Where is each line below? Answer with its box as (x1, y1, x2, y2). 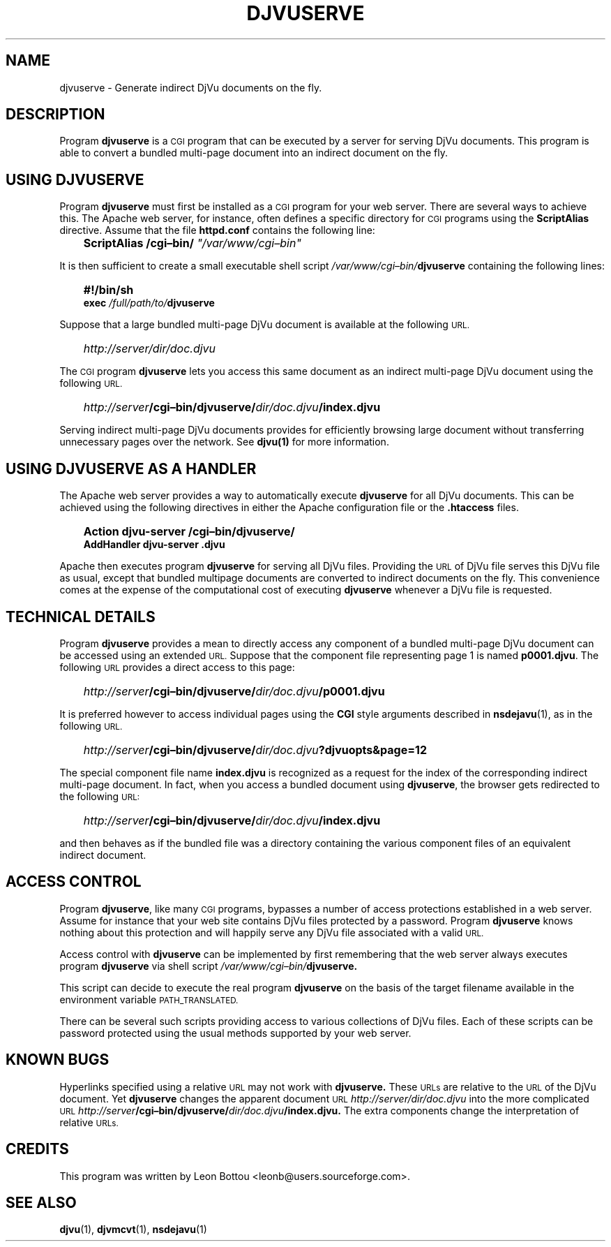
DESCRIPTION (6, 105, 105, 124)
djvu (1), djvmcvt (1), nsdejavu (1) (59, 1223, 207, 1236)
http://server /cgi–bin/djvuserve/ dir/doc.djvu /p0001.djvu (83, 684, 385, 698)
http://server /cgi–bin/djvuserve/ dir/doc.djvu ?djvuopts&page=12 (83, 742, 428, 757)
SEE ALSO (6, 1193, 77, 1211)
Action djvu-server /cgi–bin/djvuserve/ (83, 524, 295, 539)
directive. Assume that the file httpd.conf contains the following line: (59, 224, 375, 237)
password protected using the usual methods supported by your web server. (59, 1026, 412, 1039)
